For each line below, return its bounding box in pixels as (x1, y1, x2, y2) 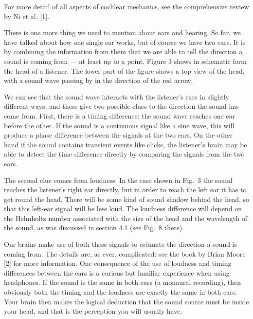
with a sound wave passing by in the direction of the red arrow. (4, 75, 193, 85)
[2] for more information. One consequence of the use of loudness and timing (4, 258, 232, 268)
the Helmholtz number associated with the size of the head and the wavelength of (4, 213, 247, 223)
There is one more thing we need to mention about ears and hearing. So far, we (4, 27, 241, 38)
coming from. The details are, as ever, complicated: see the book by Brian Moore (4, 248, 246, 259)
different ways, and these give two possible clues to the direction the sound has (4, 101, 239, 111)
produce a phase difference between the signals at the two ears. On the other (4, 130, 233, 140)
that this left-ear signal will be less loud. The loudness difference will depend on (4, 203, 242, 214)
